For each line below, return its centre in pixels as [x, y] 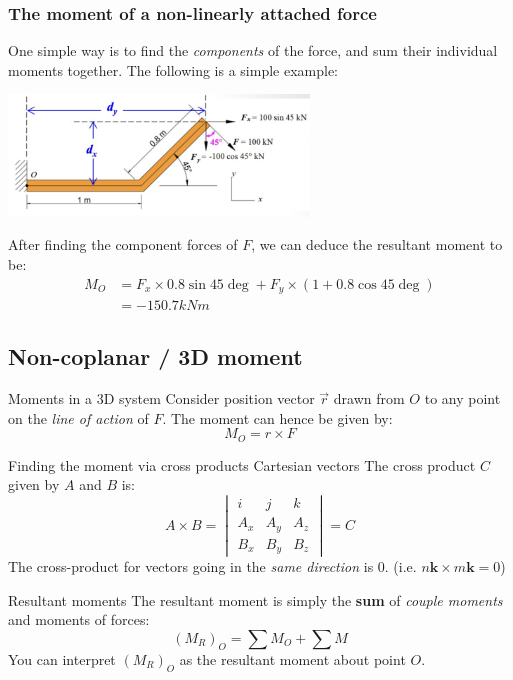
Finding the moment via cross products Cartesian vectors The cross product [242, 464]
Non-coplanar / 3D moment [155, 356]
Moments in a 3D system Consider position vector [161, 398]
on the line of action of [78, 417]
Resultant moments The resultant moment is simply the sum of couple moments [255, 599]
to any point [462, 398]
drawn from [369, 398]
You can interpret [62, 659]
